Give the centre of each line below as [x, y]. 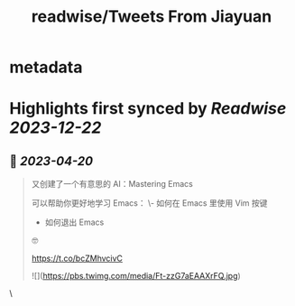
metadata [46, 67]
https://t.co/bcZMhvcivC [77, 258]
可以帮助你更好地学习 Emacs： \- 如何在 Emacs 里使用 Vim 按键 [149, 203]
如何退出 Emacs [74, 222]
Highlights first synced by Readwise [148, 109]
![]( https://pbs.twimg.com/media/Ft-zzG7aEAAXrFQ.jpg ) [136, 276]
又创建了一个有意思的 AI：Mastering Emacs [112, 184]
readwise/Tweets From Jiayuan [152, 17]
